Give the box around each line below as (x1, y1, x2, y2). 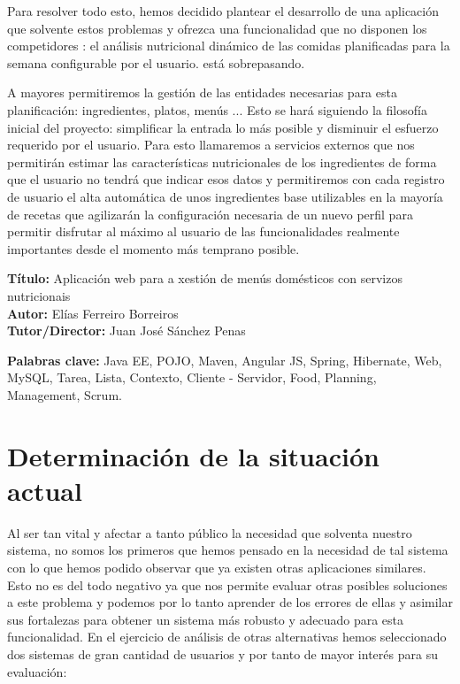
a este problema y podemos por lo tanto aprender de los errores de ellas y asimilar (7, 593, 453, 611)
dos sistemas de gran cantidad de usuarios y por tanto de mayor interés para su (7, 644, 438, 663)
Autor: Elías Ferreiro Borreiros (7, 304, 179, 322)
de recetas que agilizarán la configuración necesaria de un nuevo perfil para (7, 204, 413, 223)
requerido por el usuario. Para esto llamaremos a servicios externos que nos (7, 135, 415, 154)
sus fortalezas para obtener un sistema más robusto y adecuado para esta (7, 610, 403, 628)
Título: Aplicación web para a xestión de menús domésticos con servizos (7, 269, 402, 288)
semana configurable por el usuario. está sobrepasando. (7, 53, 305, 72)
